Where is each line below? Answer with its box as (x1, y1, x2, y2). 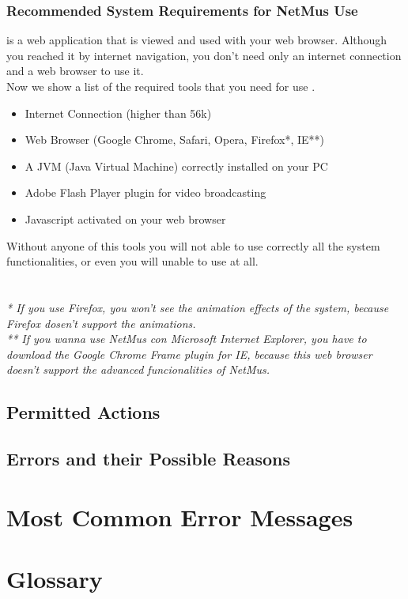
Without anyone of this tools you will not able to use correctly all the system (6, 237, 380, 254)
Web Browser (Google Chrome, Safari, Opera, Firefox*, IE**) (25, 131, 325, 148)
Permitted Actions (6, 400, 161, 424)
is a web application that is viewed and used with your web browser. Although (6, 32, 387, 48)
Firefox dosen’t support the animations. (6, 315, 196, 331)
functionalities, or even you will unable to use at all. (6, 253, 259, 269)
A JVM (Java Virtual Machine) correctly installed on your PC (25, 157, 328, 174)
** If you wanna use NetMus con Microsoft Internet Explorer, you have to (6, 330, 367, 347)
